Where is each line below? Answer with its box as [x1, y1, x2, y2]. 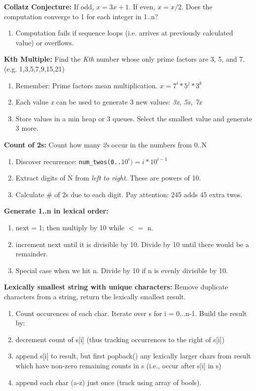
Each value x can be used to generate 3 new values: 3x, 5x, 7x [15, 97, 202, 107]
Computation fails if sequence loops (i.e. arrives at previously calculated [15, 28, 233, 38]
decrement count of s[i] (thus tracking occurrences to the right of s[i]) [15, 334, 225, 344]
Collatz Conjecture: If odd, [4, 1, 94, 11]
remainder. [15, 249, 48, 259]
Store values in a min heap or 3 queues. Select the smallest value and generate [15, 113, 252, 123]
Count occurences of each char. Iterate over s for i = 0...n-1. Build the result [15, 308, 247, 318]
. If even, [128, 1, 155, 11]
